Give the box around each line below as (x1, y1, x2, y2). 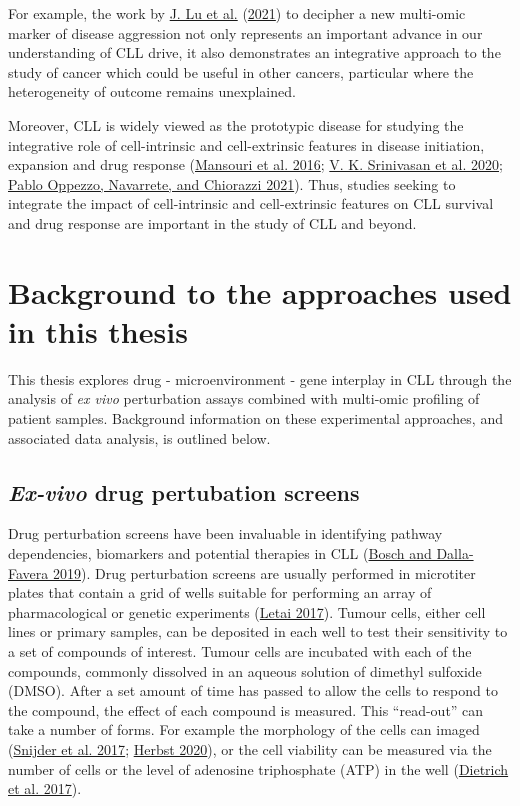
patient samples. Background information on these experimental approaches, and (8, 408, 503, 429)
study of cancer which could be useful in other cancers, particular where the (8, 61, 474, 82)
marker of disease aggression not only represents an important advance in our (8, 22, 483, 43)
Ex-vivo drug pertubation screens (8, 476, 360, 507)
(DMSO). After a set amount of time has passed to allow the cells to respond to (8, 680, 498, 701)
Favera (8, 562, 49, 583)
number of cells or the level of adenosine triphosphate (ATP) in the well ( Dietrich (8, 758, 509, 779)
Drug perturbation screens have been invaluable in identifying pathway (8, 523, 443, 544)
